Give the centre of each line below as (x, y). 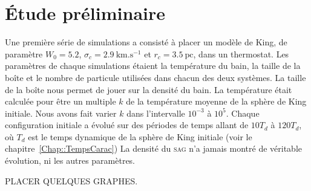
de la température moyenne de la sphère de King (216, 101)
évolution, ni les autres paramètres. (70, 160)
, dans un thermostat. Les (241, 53)
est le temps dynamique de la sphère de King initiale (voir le (140, 136)
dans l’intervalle (156, 113)
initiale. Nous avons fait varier (61, 113)
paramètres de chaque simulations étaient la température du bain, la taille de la (153, 66)
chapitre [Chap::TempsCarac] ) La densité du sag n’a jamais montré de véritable (154, 148)
